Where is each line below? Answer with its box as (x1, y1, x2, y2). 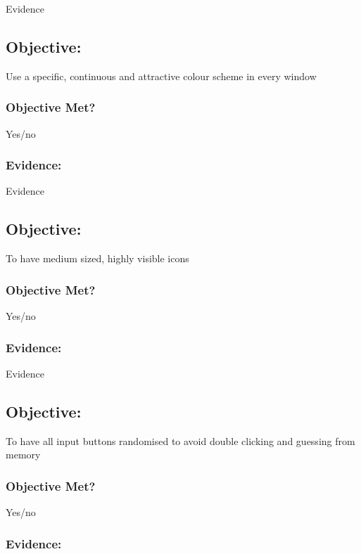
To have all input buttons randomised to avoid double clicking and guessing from (6, 433, 355, 448)
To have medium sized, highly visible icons (6, 251, 189, 266)
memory (6, 447, 41, 462)
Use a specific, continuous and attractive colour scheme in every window (6, 68, 317, 83)
